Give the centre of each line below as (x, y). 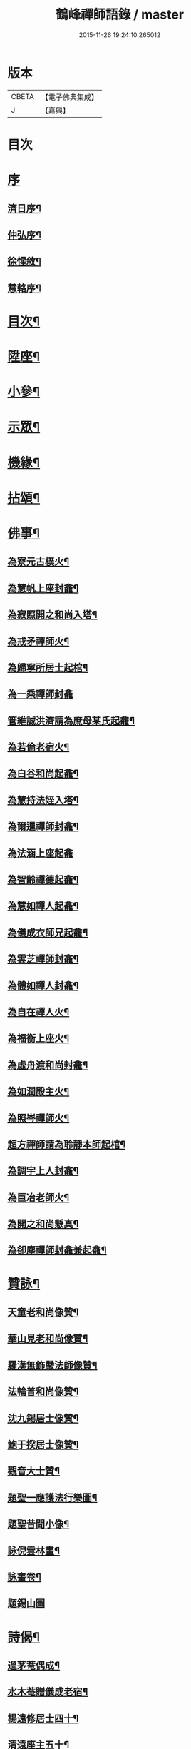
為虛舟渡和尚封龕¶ (48, 1065)
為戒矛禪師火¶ (38, 641)
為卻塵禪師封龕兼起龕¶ (57, 1251)
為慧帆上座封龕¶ (43, 588)
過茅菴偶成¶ (34, 1665)
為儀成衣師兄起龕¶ (48, 932)
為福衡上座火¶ (38, 1039)
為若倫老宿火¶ (38, 747)
